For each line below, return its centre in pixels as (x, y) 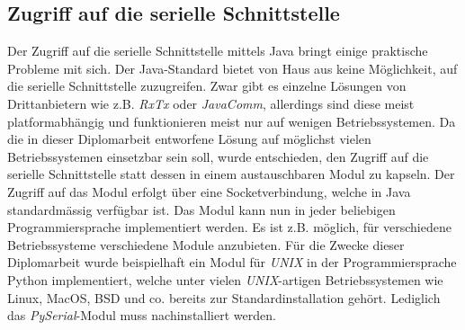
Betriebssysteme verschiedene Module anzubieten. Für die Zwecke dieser (206, 244)
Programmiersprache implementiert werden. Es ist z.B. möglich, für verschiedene (229, 227)
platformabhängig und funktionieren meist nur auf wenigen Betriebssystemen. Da (232, 121)
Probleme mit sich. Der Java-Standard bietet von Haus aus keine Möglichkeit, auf (232, 68)
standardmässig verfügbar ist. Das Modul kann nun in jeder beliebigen (201, 209)
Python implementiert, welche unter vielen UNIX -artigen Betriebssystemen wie (225, 279)
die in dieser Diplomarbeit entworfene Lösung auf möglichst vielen (189, 139)
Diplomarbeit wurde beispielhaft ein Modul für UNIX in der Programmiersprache (232, 262)
